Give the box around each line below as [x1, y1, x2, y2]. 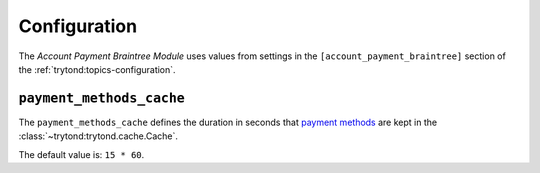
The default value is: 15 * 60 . [18, 148, 145, 160]
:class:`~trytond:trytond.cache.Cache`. [18, 130, 179, 142]
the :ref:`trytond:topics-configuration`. [18, 63, 176, 75]
